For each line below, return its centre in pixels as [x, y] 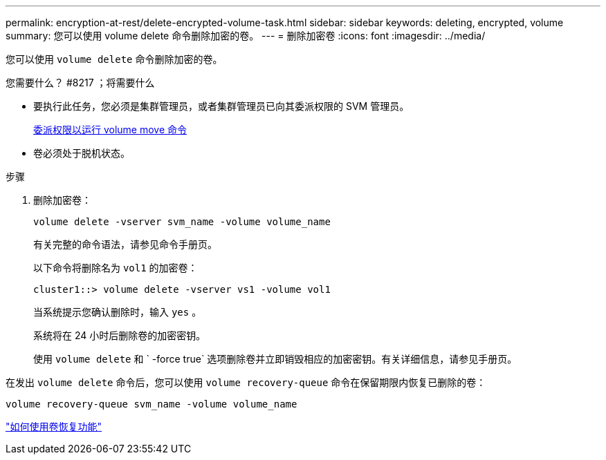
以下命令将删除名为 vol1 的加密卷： [116, 268]
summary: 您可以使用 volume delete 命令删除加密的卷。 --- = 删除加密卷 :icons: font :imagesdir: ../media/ [246, 36]
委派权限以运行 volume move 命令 [110, 130]
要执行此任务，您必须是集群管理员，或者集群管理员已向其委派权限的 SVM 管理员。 [221, 106]
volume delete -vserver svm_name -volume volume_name [182, 222]
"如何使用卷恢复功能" [54, 427]
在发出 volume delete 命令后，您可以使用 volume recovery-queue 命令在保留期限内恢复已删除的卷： [246, 382]
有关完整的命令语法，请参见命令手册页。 [125, 244]
